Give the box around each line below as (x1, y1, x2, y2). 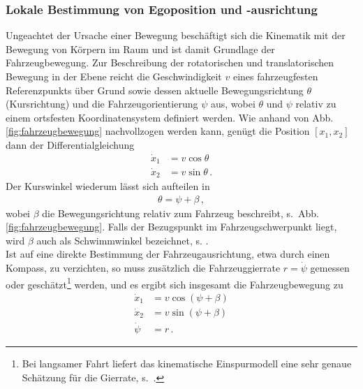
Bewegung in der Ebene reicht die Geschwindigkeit (6, 69, 222, 83)
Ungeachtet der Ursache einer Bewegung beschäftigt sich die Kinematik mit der (6, 28, 346, 43)
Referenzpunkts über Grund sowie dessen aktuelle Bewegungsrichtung (6, 82, 304, 97)
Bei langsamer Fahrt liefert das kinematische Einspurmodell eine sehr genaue (22, 356, 352, 371)
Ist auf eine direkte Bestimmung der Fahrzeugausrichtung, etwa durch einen (6, 247, 330, 261)
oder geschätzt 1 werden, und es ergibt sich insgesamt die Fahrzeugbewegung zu (6, 274, 343, 291)
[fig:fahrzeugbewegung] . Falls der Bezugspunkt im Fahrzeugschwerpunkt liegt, (6, 219, 337, 234)
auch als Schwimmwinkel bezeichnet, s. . (36, 233, 209, 247)
